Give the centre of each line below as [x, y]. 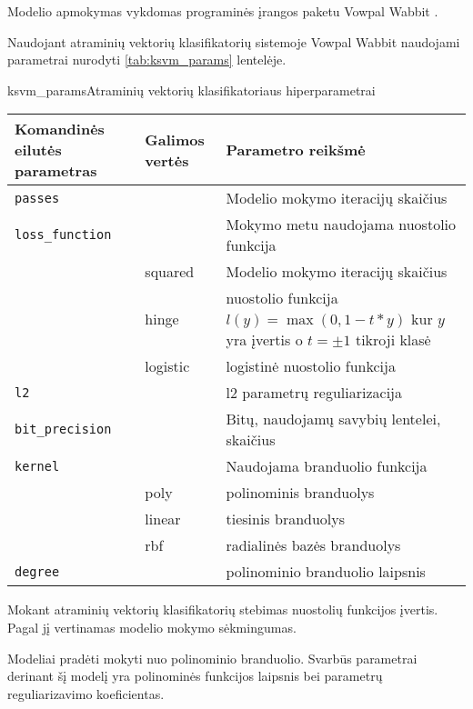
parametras [56, 171]
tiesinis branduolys [286, 519]
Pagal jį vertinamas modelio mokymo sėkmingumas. [152, 627]
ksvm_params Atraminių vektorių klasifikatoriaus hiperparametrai [191, 90]
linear [163, 519]
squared [170, 272]
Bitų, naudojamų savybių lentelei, [333, 419]
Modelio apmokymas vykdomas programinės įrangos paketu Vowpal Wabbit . [223, 11]
